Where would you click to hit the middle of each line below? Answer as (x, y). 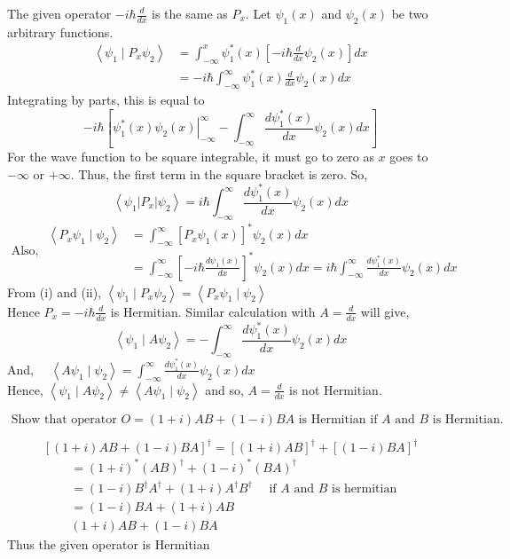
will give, (385, 311)
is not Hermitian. (336, 389)
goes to (409, 157)
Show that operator (64, 419)
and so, (224, 389)
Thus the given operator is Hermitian (109, 544)
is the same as (190, 13)
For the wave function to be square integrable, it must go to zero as (191, 157)
